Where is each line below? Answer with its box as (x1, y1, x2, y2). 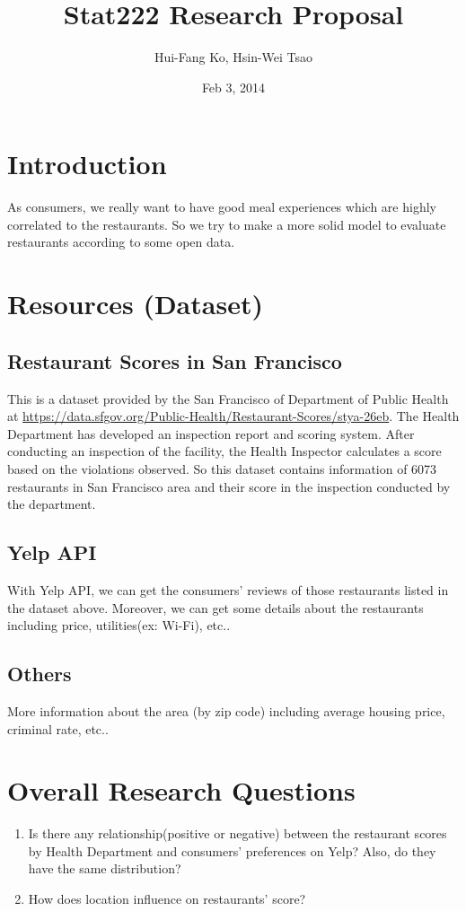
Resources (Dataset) (7, 285, 263, 322)
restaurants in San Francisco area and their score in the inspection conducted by (7, 477, 451, 495)
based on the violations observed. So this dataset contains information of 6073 (7, 459, 437, 477)
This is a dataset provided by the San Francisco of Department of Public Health (7, 389, 449, 407)
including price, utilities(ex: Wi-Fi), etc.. (7, 616, 231, 635)
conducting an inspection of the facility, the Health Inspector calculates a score (7, 442, 442, 460)
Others (7, 660, 72, 688)
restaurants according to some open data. (7, 232, 235, 251)
